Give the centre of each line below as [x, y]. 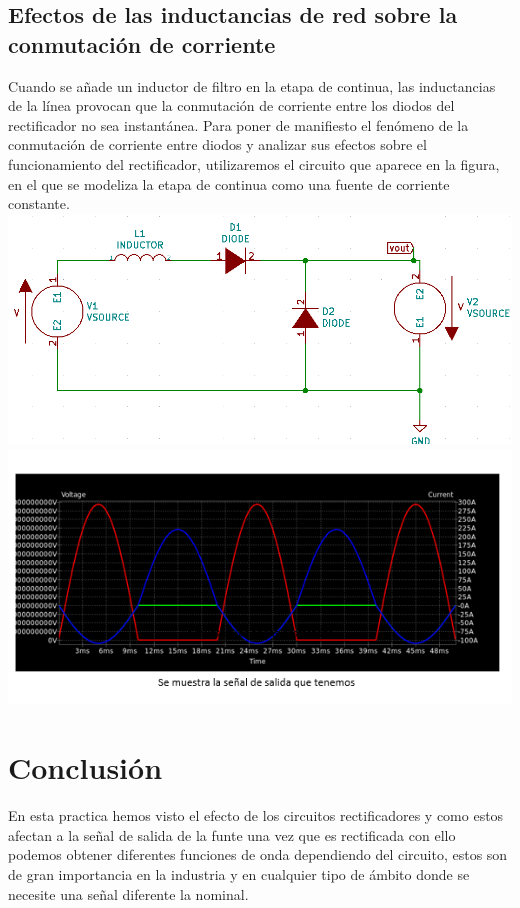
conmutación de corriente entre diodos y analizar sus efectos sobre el [217, 144]
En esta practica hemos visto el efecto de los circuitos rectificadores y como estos [256, 815]
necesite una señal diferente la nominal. [128, 893]
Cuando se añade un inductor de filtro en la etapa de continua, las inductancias [252, 85]
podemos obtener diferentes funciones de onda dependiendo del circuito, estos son [258, 854]
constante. [39, 203]
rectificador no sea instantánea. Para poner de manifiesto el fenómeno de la [238, 124]
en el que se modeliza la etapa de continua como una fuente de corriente [229, 183]
